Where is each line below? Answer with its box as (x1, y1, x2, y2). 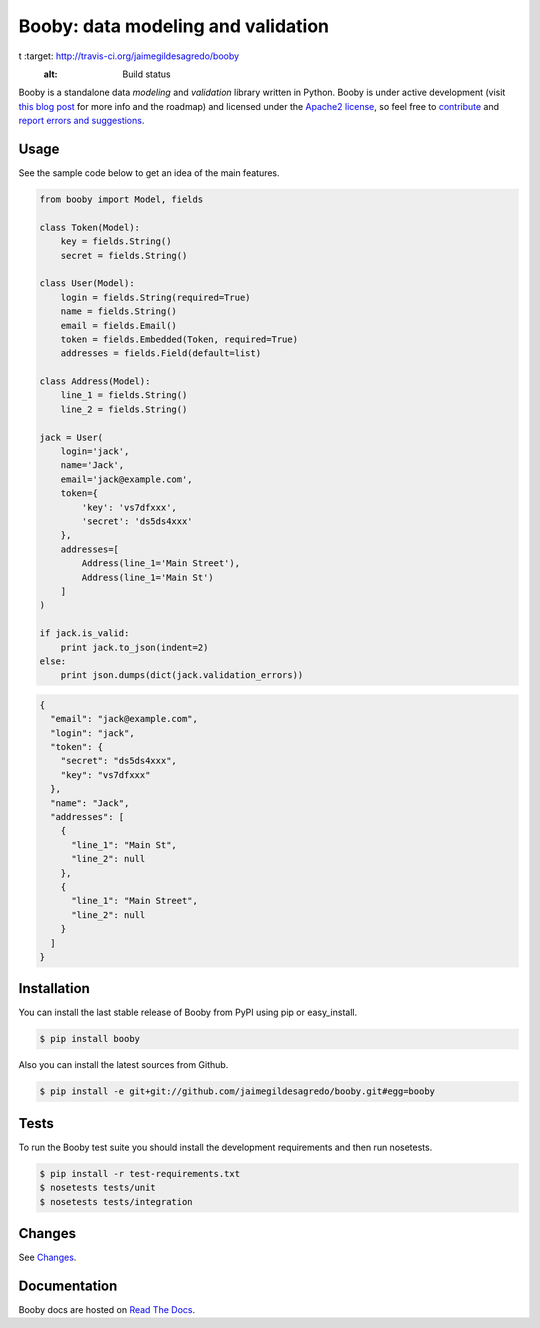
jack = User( (39, 431, 104, 443)
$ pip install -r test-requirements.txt (39, 1168, 240, 1179)
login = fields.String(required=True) (60, 291, 251, 303)
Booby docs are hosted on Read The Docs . (18, 1304, 195, 1316)
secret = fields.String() (60, 250, 188, 261)
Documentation (18, 1277, 118, 1294)
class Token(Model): (39, 221, 140, 233)
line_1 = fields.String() (60, 390, 188, 401)
